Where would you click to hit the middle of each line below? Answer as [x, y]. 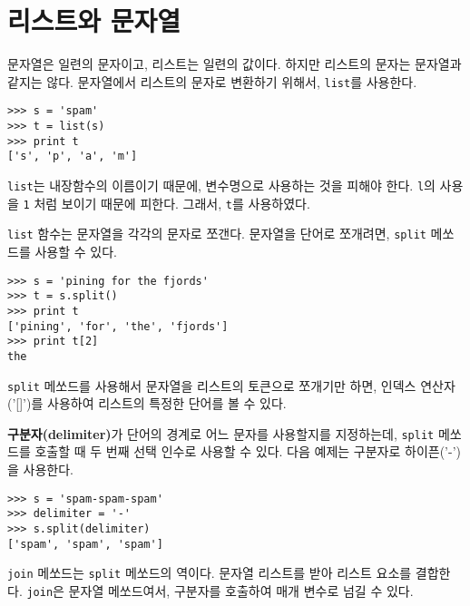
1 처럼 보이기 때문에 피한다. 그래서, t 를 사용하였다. [166, 203]
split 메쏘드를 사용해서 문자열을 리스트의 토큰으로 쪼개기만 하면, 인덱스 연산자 [231, 385]
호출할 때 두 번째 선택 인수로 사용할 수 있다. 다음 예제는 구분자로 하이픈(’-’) [248, 451]
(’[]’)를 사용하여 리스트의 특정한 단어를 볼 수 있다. [147, 403]
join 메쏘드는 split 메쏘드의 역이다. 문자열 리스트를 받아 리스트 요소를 [210, 573]
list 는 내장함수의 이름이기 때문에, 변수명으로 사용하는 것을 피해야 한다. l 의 [221, 185]
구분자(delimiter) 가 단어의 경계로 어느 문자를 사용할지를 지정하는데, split [221, 433]
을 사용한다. [40, 469]
